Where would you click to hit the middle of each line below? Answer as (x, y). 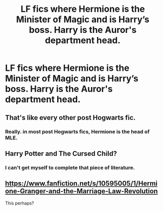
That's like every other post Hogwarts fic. (70, 117)
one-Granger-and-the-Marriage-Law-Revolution (81, 191)
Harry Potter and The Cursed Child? (61, 153)
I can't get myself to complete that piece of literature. (70, 167)
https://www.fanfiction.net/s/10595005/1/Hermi (81, 184)
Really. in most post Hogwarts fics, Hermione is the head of (78, 131)
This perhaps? (20, 203)
